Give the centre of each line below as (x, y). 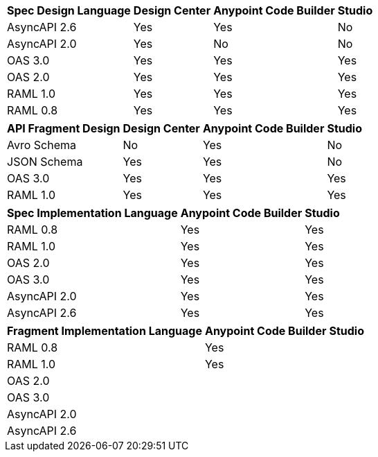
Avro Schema (42, 145)
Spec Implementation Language (92, 213)
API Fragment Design (64, 128)
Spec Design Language (69, 10)
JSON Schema (45, 162)
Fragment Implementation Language (105, 331)
